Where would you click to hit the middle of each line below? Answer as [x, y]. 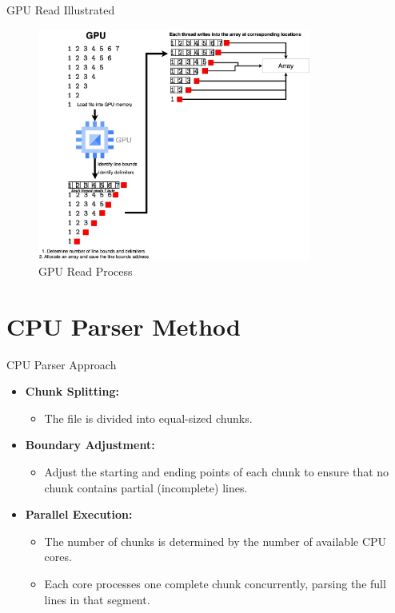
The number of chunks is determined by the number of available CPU [215, 541]
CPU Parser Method [124, 326]
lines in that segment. [97, 599]
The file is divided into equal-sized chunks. [148, 418]
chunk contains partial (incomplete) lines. [146, 487]
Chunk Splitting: [72, 391]
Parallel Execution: [79, 514]
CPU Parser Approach [62, 364]
